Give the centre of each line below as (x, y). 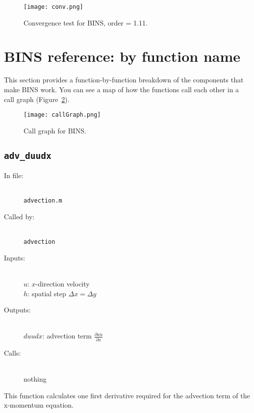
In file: (14, 175)
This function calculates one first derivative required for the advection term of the (127, 395)
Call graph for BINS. (55, 130)
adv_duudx (28, 155)
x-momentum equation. (39, 405)
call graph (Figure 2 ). (37, 99)
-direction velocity (63, 284)
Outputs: (17, 310)
